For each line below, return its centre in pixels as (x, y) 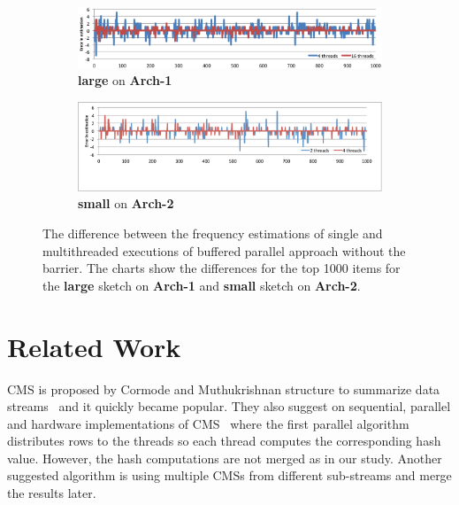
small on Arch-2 (126, 203)
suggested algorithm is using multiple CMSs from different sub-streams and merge (229, 475)
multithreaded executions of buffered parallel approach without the (224, 250)
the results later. (52, 493)
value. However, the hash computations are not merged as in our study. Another (225, 458)
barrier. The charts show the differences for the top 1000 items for (222, 268)
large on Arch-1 (125, 80)
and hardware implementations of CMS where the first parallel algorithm (208, 423)
